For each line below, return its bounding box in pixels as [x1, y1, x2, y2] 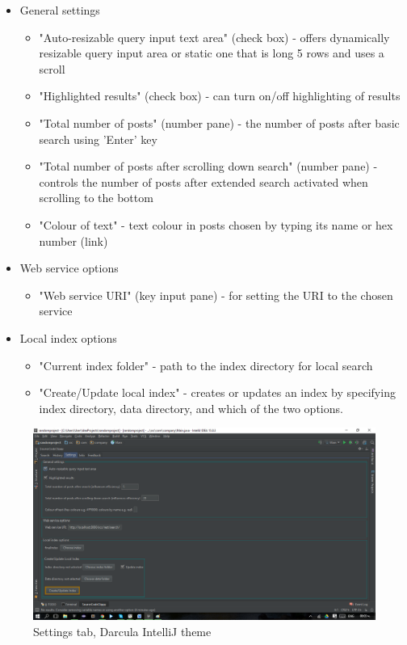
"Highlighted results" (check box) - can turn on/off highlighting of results [39, 87, 401, 104]
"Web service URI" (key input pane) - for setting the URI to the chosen [39, 286, 393, 303]
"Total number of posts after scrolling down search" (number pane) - [39, 158, 378, 175]
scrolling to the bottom [39, 189, 153, 206]
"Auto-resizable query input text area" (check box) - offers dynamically [39, 28, 390, 45]
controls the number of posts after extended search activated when [39, 173, 368, 190]
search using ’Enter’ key [39, 130, 157, 147]
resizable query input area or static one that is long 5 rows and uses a [39, 44, 384, 61]
